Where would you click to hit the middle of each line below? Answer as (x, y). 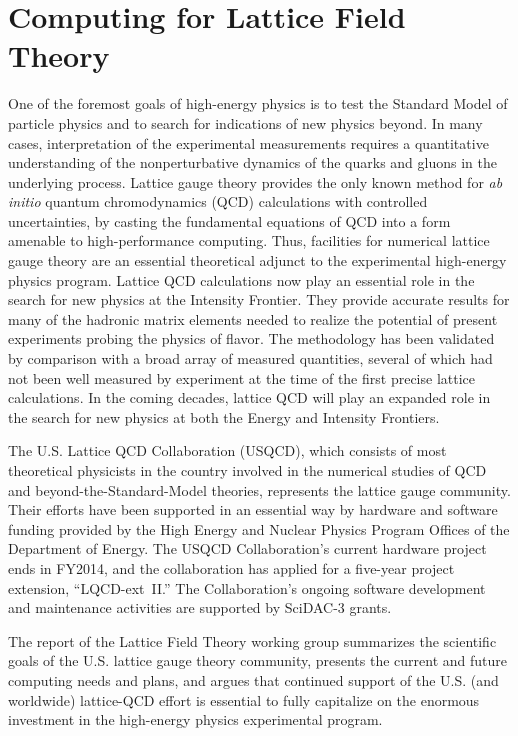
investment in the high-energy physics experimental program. (195, 719)
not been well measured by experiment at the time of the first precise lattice (241, 377)
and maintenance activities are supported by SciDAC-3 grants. (200, 607)
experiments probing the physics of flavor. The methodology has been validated (251, 338)
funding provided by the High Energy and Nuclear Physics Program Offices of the (259, 528)
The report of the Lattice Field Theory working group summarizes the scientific (252, 640)
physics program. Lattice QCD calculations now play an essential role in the (241, 279)
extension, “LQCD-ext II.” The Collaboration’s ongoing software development (247, 587)
